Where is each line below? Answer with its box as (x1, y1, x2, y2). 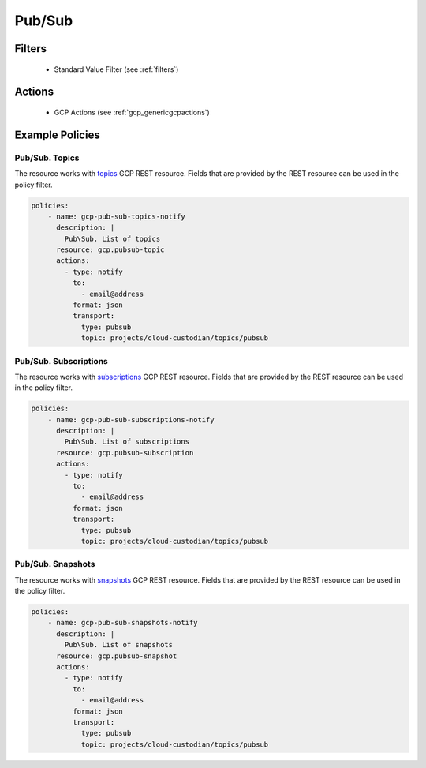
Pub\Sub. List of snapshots (64, 640, 174, 650)
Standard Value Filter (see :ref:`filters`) (54, 64, 179, 74)
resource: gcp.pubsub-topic (56, 245, 165, 254)
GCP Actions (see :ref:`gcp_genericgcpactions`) (54, 107, 211, 117)
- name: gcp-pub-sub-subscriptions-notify (47, 415, 215, 424)
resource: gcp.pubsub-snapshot (56, 651, 177, 661)
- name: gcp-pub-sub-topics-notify (47, 212, 185, 221)
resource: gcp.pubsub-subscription (56, 448, 194, 457)
